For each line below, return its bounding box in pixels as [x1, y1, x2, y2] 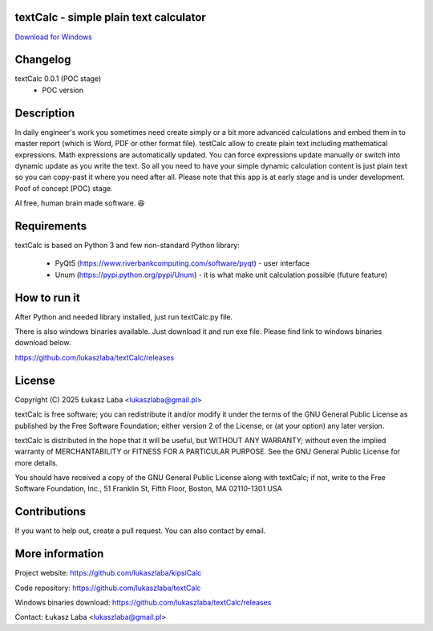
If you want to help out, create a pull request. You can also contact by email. [14, 526, 266, 535]
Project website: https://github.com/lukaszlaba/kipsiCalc [14, 568, 202, 578]
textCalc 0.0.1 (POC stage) [14, 74, 102, 83]
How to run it [14, 291, 80, 304]
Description [14, 106, 75, 120]
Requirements [14, 219, 87, 233]
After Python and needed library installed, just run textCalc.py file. [14, 311, 233, 321]
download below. [14, 338, 71, 348]
